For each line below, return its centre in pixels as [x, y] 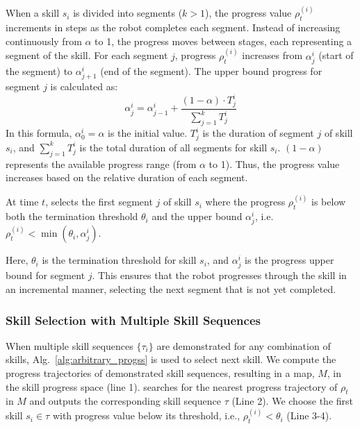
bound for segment [46, 275]
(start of [336, 55]
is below [329, 202]
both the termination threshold [72, 216]
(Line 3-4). [309, 415]
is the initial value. [148, 133]
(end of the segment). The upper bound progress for [211, 71]
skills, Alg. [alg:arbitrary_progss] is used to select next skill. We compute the [171, 359]
